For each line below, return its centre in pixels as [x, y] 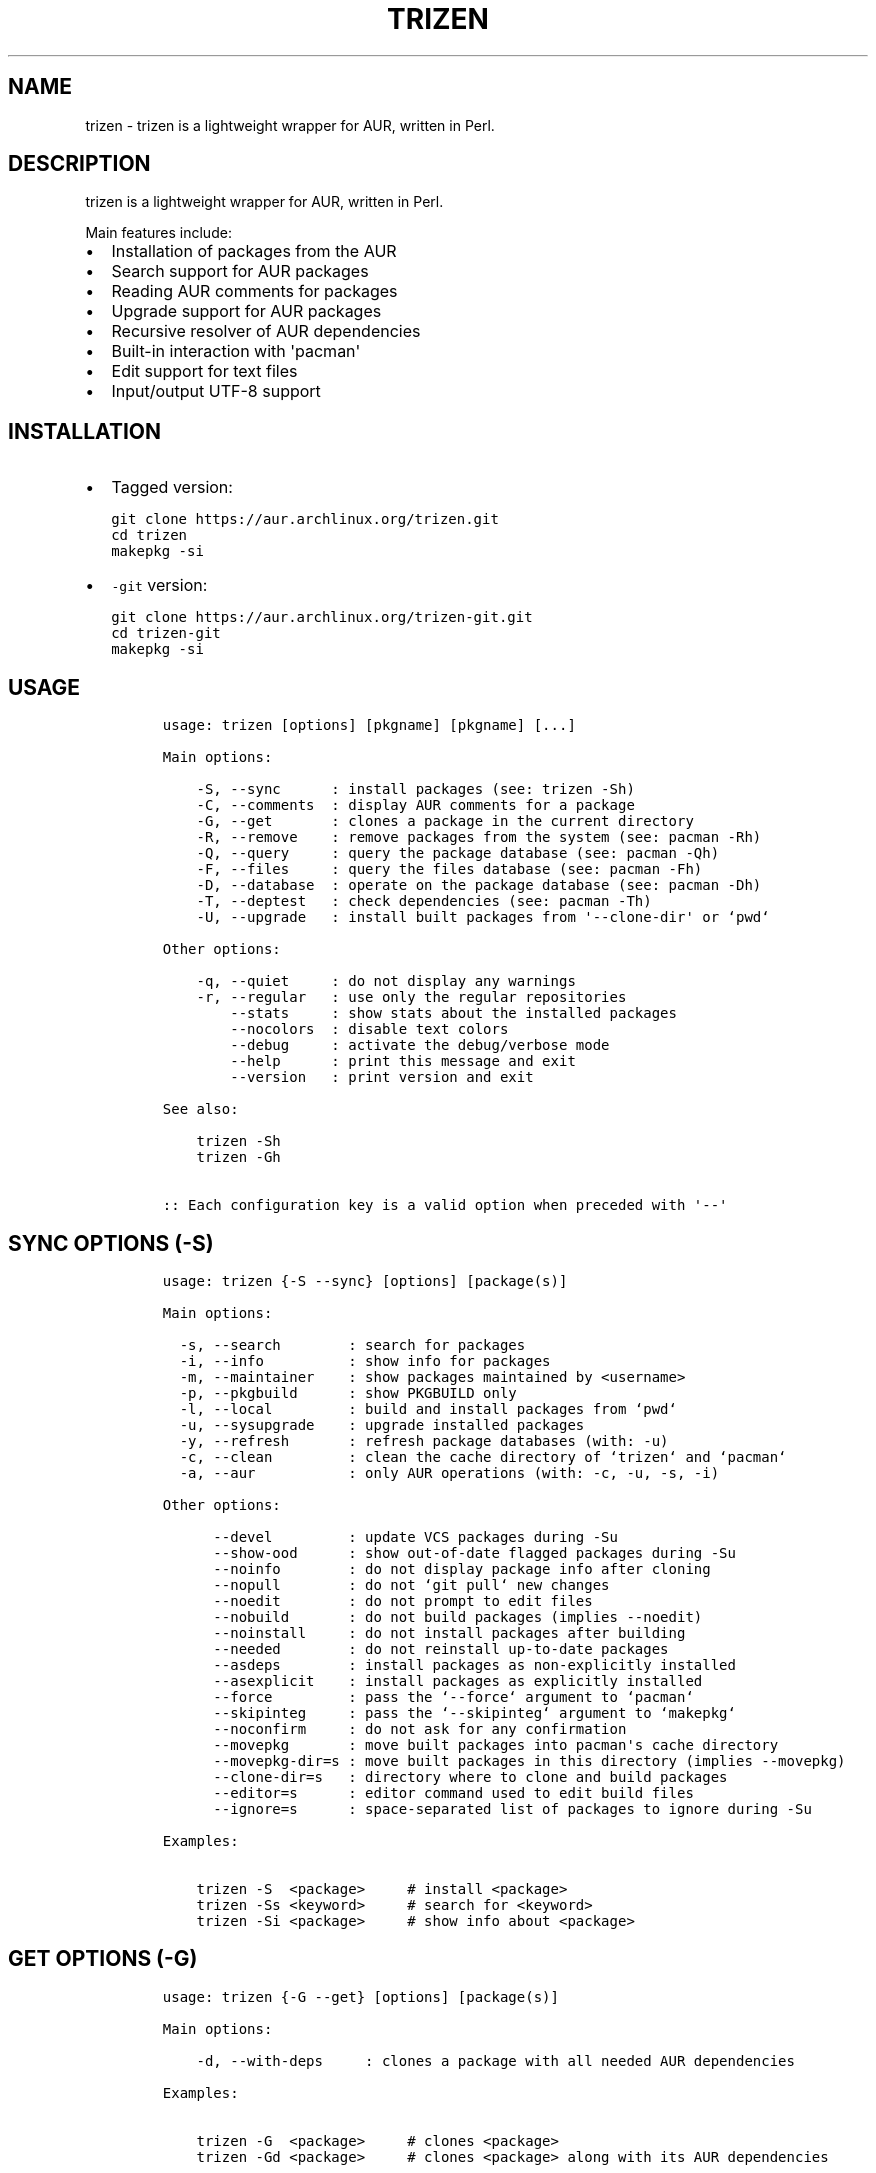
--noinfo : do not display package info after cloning [462, 1568]
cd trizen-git [166, 633]
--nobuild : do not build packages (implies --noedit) [458, 1616]
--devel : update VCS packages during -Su [415, 1536]
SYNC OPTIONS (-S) [111, 1243]
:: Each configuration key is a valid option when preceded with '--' [445, 1205]
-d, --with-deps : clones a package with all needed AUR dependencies [495, 2060]
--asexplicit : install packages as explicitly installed [458, 1680]
